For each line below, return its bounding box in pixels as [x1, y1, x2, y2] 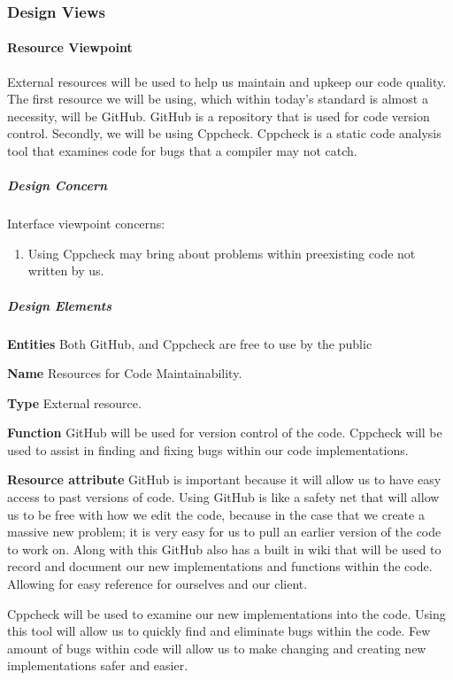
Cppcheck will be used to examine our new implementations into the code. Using [7, 604, 446, 622]
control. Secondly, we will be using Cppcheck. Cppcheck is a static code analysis [7, 124, 441, 143]
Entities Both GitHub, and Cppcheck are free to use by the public [7, 334, 372, 352]
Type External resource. [7, 393, 142, 412]
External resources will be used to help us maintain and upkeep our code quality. [7, 72, 447, 90]
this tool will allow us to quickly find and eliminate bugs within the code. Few [7, 622, 431, 640]
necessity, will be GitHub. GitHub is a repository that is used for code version [7, 106, 430, 125]
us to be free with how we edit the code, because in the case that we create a [7, 505, 425, 523]
